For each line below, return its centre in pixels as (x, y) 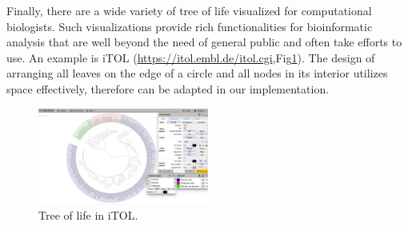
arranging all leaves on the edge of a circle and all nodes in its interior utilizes (197, 73)
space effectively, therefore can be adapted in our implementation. (168, 88)
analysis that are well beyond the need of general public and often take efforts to (204, 42)
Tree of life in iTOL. (88, 215)
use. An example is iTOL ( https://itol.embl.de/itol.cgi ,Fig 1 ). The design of (191, 57)
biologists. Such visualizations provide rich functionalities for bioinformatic (190, 26)
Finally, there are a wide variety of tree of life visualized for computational (189, 10)
